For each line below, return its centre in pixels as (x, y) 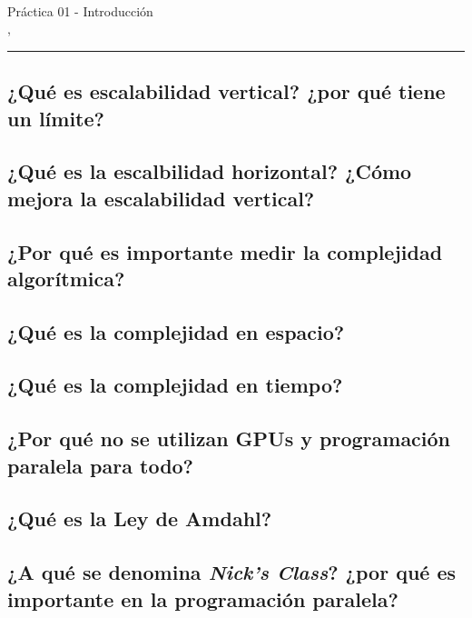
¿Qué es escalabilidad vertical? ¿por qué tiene (226, 91)
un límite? (56, 118)
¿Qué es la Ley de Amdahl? (140, 518)
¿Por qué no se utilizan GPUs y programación (229, 439)
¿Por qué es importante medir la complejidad (225, 251)
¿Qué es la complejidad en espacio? (176, 331)
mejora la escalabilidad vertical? (161, 198)
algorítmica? (66, 278)
